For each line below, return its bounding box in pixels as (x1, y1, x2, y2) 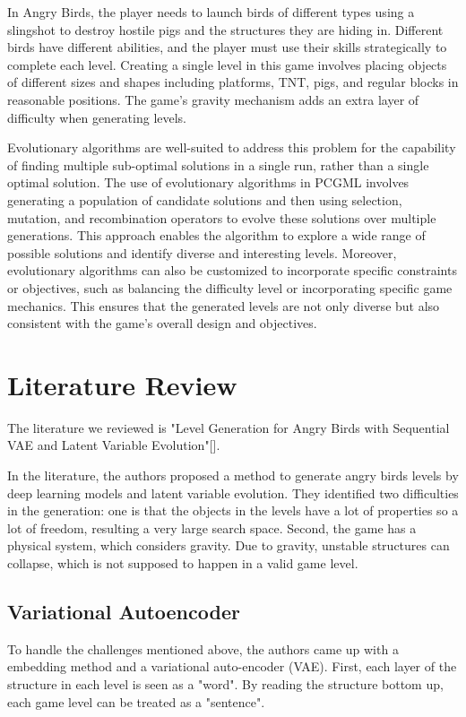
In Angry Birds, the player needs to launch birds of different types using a (7, 3, 415, 21)
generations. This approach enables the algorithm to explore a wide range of (7, 226, 426, 245)
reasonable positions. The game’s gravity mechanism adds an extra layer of (7, 90, 419, 108)
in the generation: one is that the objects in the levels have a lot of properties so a (7, 501, 459, 520)
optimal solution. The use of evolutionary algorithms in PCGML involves (7, 173, 410, 192)
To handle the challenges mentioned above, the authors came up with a (7, 639, 399, 658)
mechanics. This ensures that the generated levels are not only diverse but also (7, 296, 440, 315)
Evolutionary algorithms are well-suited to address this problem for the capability (7, 138, 456, 157)
